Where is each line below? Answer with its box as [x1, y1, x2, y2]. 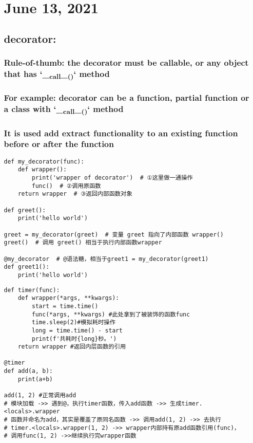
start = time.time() [32, 302, 98, 310]
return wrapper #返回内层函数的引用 [18, 343, 126, 351]
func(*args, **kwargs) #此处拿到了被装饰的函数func [32, 311, 190, 318]
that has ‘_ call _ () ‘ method [4, 68, 110, 81]
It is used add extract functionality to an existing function [4, 127, 238, 139]
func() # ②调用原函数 [32, 182, 101, 189]
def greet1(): [4, 263, 50, 271]
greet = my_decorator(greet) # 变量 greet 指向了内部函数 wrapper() [4, 231, 224, 238]
